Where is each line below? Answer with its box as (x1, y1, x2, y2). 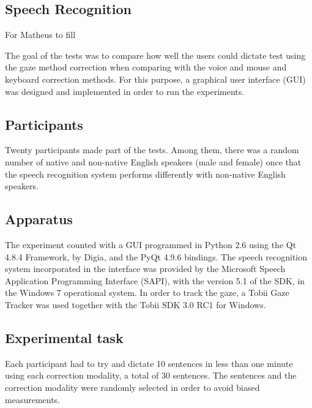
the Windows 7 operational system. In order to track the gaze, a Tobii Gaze (5, 286, 289, 299)
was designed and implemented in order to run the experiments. (5, 85, 245, 97)
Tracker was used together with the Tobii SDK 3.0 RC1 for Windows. (5, 298, 266, 311)
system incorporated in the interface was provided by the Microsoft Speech (5, 262, 286, 275)
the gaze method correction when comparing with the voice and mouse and (5, 61, 287, 74)
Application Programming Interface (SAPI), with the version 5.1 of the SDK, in (5, 274, 305, 287)
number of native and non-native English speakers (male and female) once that (5, 155, 302, 168)
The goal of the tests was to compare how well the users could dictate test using (5, 48, 306, 61)
